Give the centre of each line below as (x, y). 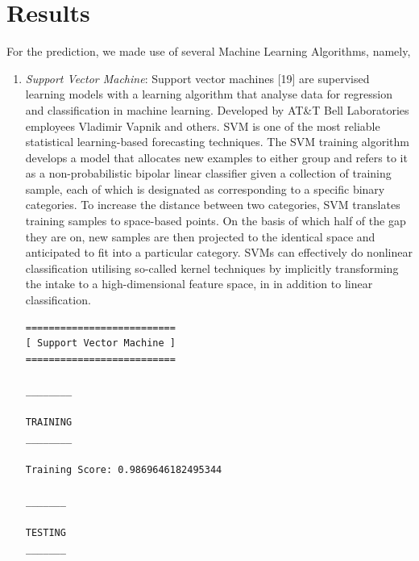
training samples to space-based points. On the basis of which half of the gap (216, 221)
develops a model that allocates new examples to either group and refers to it (216, 157)
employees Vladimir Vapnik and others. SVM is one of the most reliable (203, 126)
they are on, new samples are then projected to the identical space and (200, 236)
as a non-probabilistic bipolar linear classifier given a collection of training (208, 173)
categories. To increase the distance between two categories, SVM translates (213, 205)
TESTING (46, 533)
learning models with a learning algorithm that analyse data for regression (209, 94)
